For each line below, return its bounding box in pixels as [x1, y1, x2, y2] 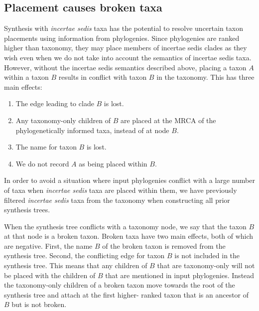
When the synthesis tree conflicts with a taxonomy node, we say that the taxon [4, 221, 247, 231]
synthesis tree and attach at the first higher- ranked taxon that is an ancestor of [4, 289, 249, 300]
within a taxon [4, 72, 49, 82]
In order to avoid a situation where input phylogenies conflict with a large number [4, 175, 255, 185]
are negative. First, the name [4, 240, 93, 251]
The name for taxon [15, 142, 77, 152]
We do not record [15, 158, 69, 168]
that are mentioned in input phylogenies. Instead [105, 270, 255, 280]
